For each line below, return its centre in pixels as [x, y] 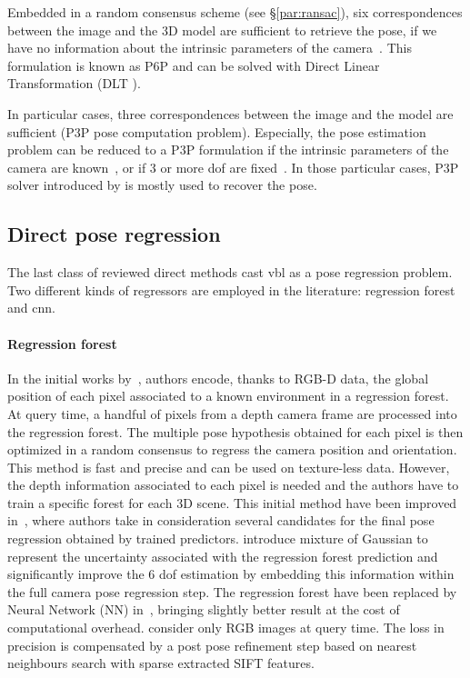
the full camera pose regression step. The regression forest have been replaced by [232, 591]
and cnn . [31, 308]
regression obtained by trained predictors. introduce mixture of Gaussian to [218, 538]
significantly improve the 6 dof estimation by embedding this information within [231, 574]
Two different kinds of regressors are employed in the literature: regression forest [231, 289]
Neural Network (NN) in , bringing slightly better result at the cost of [204, 609]
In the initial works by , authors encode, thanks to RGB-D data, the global [218, 378]
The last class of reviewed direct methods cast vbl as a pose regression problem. [230, 272]
